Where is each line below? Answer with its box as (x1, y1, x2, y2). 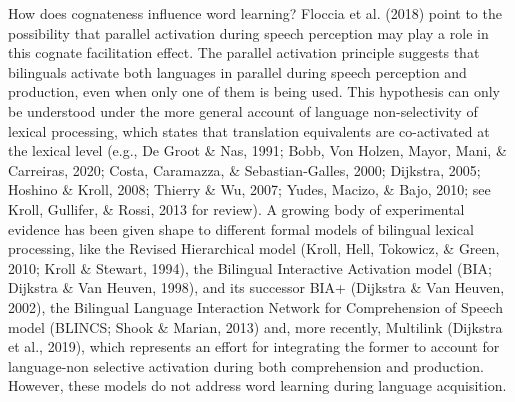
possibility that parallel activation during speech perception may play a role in (8, 22, 489, 43)
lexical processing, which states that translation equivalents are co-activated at (8, 120, 490, 141)
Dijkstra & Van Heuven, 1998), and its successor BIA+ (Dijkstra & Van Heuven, (8, 277, 505, 298)
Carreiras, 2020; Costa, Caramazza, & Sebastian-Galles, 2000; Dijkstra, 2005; (8, 159, 481, 180)
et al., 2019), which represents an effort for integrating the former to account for (8, 336, 500, 357)
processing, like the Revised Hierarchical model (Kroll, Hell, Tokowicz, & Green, (8, 238, 500, 259)
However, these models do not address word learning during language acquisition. (8, 375, 507, 396)
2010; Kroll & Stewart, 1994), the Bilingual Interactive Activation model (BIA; (8, 257, 492, 278)
